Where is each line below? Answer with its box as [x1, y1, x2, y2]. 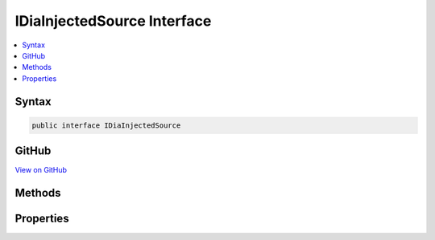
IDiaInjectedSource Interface [14, 12, 212, 30]
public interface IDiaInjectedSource [31, 120, 181, 130]
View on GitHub [14, 165, 68, 175]
